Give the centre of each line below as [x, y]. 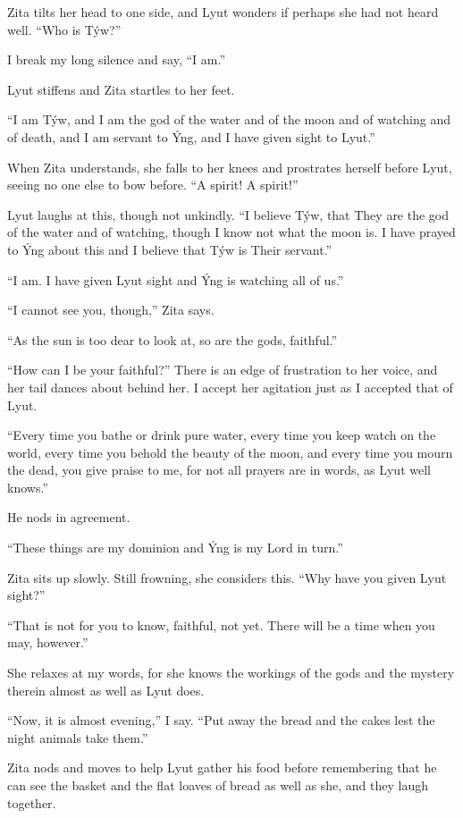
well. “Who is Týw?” [64, 29]
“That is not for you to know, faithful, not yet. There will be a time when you [221, 624]
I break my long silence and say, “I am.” [116, 59]
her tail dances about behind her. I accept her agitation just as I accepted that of [230, 387]
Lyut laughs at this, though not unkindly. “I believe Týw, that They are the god [228, 214]
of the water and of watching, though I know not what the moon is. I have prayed [231, 232]
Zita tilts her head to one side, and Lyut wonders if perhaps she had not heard [223, 12]
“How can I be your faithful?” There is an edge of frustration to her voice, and [223, 370]
